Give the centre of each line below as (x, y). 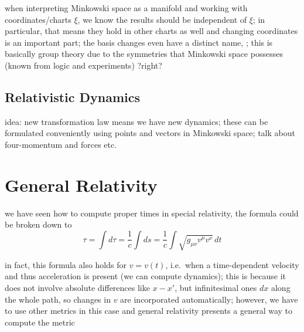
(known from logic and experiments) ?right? (83, 65)
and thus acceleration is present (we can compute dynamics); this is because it (146, 276)
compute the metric (40, 322)
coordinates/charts (38, 19)
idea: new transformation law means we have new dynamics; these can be (136, 121)
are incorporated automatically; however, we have (209, 299)
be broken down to (38, 224)
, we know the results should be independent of (162, 19)
